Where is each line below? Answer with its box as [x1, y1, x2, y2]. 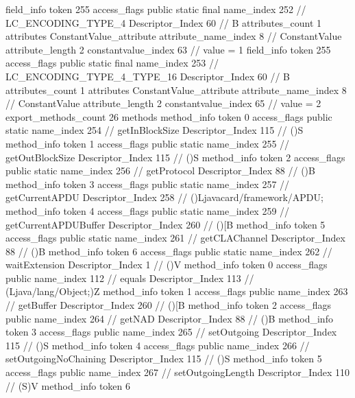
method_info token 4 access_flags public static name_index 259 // [5, 203, 290, 218]
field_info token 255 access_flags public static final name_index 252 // [5, 2, 306, 16]
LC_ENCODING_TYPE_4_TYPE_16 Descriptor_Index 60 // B [5, 69, 291, 83]
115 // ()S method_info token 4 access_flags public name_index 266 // [5, 338, 310, 352]
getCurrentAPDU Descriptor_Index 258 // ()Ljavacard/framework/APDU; [5, 190, 323, 204]
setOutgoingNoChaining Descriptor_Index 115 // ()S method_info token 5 [5, 351, 322, 366]
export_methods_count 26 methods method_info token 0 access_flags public [5, 109, 332, 124]
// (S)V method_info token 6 [5, 378, 131, 393]
